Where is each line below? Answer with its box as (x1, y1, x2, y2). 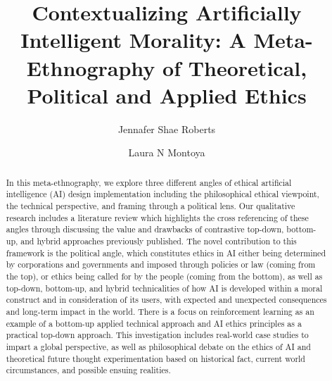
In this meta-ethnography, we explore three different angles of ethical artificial (6, 176, 292, 188)
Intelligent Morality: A (20, 25, 246, 54)
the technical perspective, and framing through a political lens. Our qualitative (6, 199, 295, 211)
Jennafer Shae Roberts (117, 121, 216, 136)
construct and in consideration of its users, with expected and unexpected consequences (6, 294, 327, 306)
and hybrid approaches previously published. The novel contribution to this (20, 235, 297, 246)
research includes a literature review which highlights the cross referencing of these (6, 211, 309, 223)
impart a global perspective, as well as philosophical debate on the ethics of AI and (6, 340, 311, 352)
